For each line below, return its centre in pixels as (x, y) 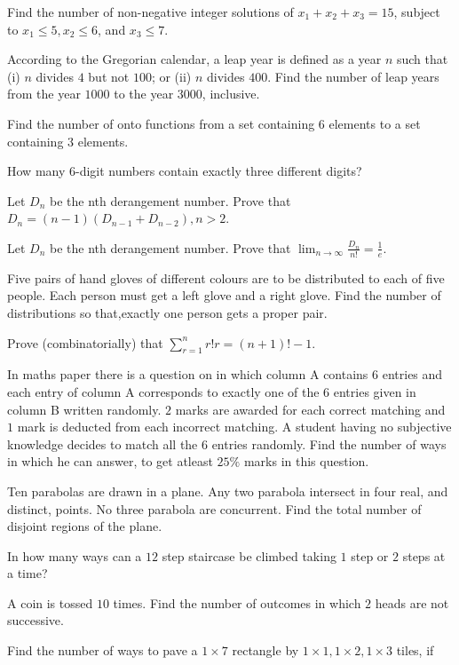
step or (370, 555)
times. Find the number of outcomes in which (237, 602)
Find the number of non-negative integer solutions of (150, 12)
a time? (28, 573)
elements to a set (375, 123)
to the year (144, 94)
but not (109, 76)
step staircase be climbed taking (249, 555)
